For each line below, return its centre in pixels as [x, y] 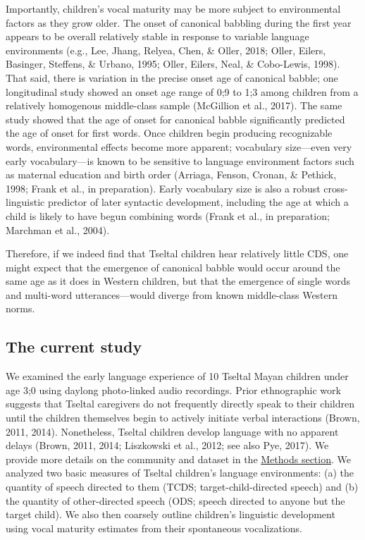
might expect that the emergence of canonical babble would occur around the [173, 267]
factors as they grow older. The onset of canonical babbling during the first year [179, 22]
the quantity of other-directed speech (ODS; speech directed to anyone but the [175, 500]
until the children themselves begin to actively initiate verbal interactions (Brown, [183, 418]
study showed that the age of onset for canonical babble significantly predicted [175, 119]
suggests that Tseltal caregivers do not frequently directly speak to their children [180, 404]
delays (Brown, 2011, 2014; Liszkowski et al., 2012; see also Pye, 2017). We [167, 445]
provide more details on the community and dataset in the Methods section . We [178, 459]
